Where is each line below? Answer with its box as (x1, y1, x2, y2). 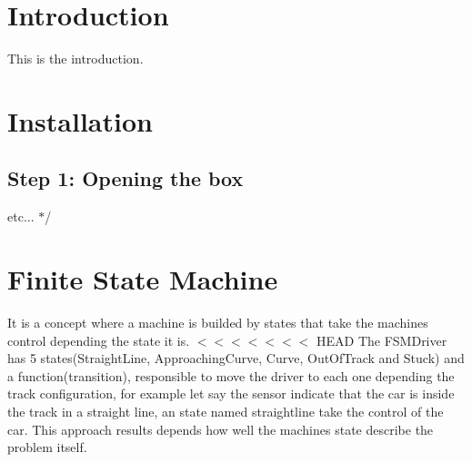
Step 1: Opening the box (7, 164, 244, 192)
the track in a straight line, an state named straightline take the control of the (7, 401, 444, 420)
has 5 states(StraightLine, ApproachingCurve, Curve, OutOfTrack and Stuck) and (7, 349, 465, 368)
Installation (7, 102, 153, 139)
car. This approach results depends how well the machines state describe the (7, 419, 434, 438)
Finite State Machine (7, 260, 278, 298)
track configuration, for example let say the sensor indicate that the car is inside (7, 384, 455, 403)
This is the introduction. (7, 49, 144, 68)
